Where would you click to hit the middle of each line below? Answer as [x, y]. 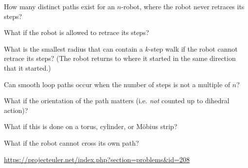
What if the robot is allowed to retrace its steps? [77, 32]
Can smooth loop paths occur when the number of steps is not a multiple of [117, 84]
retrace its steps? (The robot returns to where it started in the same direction [120, 58]
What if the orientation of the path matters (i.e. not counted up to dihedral [117, 101]
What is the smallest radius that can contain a [73, 48]
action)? [16, 110]
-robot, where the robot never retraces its [183, 6]
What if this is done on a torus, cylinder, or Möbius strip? [91, 126]
